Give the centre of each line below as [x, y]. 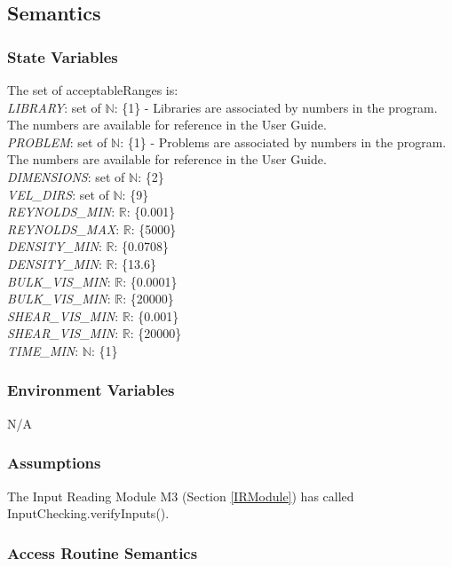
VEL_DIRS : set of [58, 194]
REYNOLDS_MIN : [61, 212]
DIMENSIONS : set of [66, 176]
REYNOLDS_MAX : [63, 228]
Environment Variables [91, 390]
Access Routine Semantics [103, 552]
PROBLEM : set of [57, 142]
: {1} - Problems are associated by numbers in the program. [283, 142]
